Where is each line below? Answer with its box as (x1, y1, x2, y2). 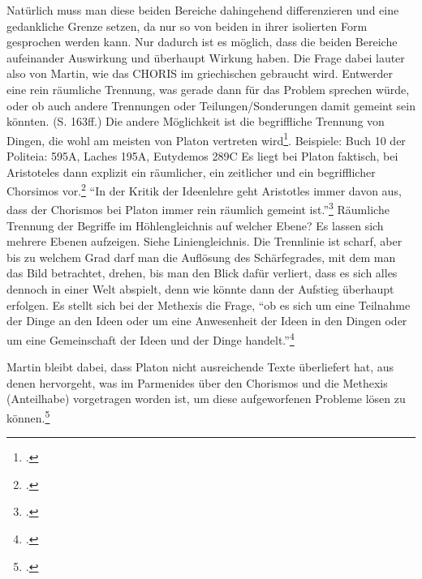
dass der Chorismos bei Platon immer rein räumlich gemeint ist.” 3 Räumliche (6, 199, 390, 218)
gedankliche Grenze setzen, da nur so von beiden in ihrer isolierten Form (6, 17, 368, 34)
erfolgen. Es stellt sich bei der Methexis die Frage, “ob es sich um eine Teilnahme (6, 296, 411, 313)
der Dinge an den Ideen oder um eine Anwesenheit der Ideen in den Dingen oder (6, 312, 407, 329)
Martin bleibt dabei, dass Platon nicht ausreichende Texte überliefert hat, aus (6, 358, 394, 375)
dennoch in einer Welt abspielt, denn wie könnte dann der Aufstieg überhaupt (6, 281, 394, 298)
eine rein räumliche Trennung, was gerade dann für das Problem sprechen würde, (6, 80, 410, 97)
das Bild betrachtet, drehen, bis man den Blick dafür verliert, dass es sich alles (6, 264, 398, 281)
